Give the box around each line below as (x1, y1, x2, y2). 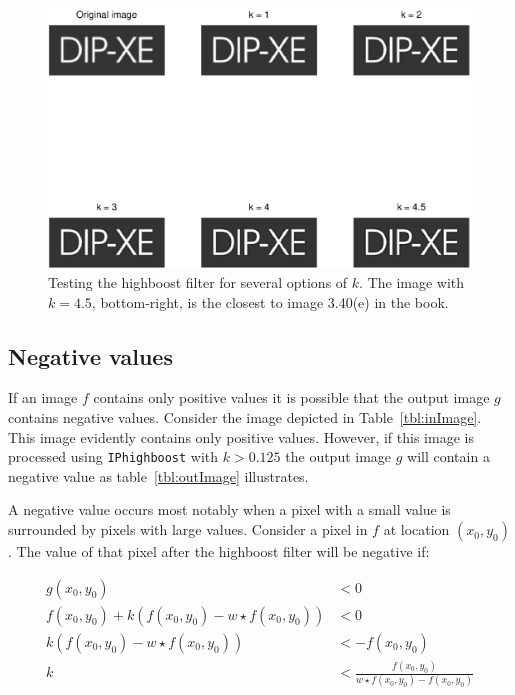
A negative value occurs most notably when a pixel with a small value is (8, 499, 451, 520)
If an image (8, 387, 78, 408)
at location (383, 519, 450, 540)
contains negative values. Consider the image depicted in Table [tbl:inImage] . (8, 407, 482, 428)
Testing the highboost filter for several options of (48, 272, 348, 293)
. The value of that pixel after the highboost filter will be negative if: (8, 541, 430, 562)
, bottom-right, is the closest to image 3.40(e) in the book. (91, 291, 449, 312)
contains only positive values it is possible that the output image (93, 387, 490, 408)
